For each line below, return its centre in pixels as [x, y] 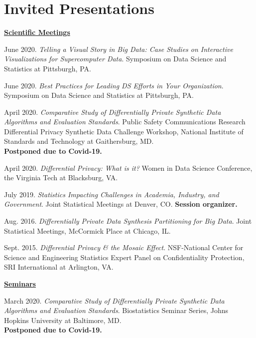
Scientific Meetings [37, 32]
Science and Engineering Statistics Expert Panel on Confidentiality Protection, [124, 257]
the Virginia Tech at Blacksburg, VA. [61, 177]
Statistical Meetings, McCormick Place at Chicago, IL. [87, 230]
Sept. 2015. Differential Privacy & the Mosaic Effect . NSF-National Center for [124, 247]
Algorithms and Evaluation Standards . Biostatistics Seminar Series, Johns [116, 310]
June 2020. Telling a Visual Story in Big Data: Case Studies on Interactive [119, 49]
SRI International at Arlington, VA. [59, 267]
